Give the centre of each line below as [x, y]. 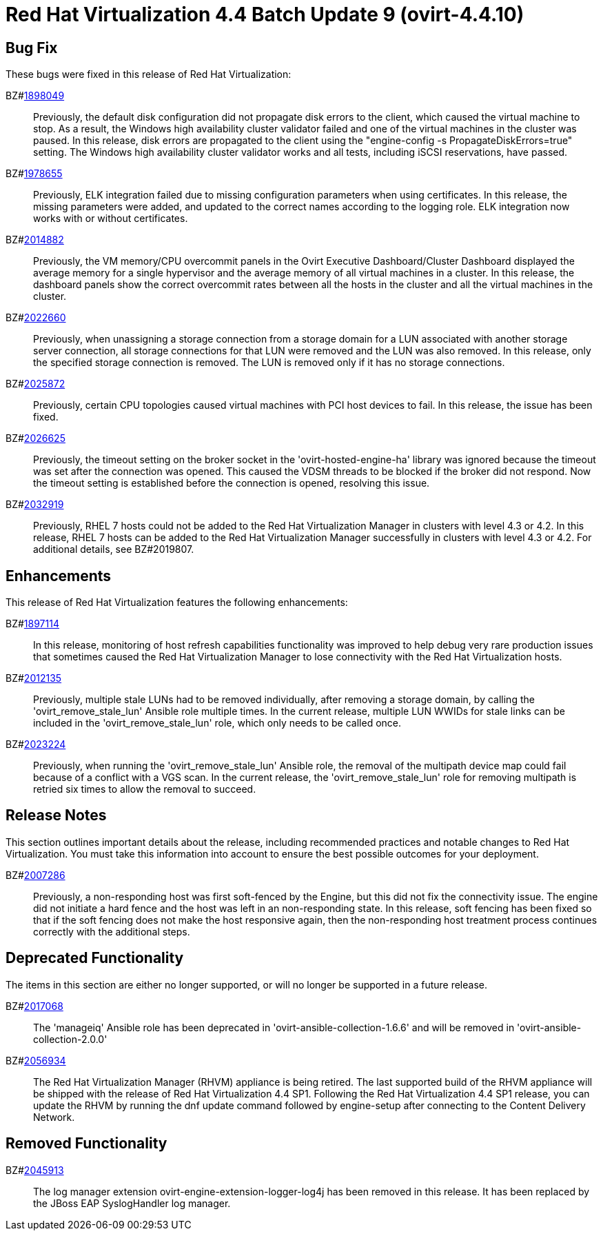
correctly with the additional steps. [112, 931]
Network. [54, 1117]
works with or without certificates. [111, 219]
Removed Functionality [86, 1144]
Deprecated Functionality [95, 958]
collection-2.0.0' [70, 1039]
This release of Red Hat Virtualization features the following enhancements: [177, 602]
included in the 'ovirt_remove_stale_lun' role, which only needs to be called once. [217, 723]
